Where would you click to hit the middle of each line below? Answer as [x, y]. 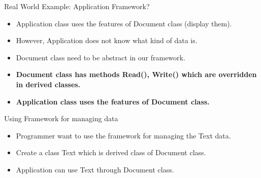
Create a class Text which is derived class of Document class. [111, 152]
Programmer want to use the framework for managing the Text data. [123, 135]
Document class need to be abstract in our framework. [101, 57]
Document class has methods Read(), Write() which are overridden [136, 74]
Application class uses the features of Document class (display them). [124, 23]
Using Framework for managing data [61, 118]
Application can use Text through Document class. [95, 169]
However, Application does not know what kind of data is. [107, 40]
